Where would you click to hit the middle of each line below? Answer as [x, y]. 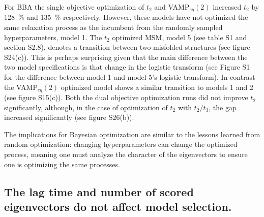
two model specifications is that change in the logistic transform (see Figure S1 [127, 67]
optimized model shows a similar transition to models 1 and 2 [157, 87]
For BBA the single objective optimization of [74, 7]
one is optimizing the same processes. [62, 164]
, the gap [223, 107]
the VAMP [21, 87]
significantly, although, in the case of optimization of [86, 107]
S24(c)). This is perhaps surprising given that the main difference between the [126, 57]
